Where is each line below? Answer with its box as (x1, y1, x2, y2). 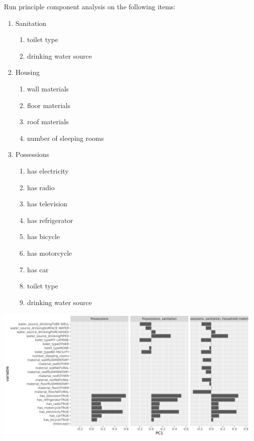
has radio (27, 182, 55, 192)
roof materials (27, 116, 69, 127)
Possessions (15, 149, 49, 159)
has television (27, 198, 67, 209)
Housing (15, 67, 40, 77)
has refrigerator (27, 215, 73, 225)
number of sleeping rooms (27, 132, 104, 143)
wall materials (27, 83, 69, 93)
